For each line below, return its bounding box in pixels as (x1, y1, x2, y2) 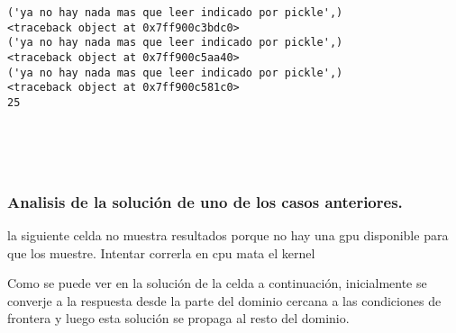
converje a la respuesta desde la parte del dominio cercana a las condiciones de (7, 291, 442, 310)
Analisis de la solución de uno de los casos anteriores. (7, 190, 403, 212)
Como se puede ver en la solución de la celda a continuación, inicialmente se (7, 274, 427, 292)
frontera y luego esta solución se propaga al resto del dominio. (7, 309, 350, 328)
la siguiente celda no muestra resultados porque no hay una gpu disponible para (7, 226, 449, 244)
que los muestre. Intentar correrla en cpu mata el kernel (7, 243, 315, 262)
